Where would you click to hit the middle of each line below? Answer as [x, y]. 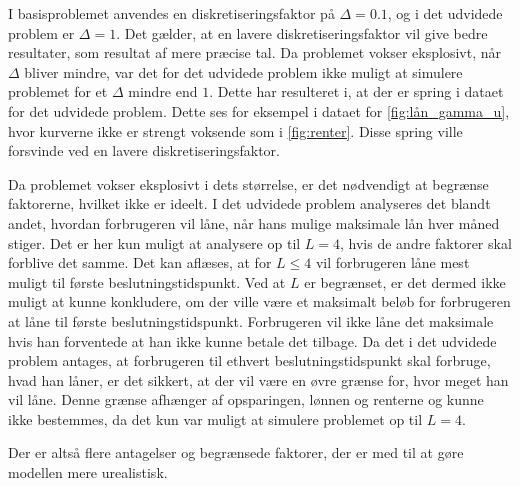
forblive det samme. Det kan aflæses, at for [140, 262]
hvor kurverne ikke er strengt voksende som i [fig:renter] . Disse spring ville [235, 130]
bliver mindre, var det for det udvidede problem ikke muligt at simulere [243, 71]
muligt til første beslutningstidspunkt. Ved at [147, 281]
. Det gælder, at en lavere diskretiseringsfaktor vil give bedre [302, 32]
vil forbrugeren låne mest [392, 262]
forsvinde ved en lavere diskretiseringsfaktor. [144, 150]
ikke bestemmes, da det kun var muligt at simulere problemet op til [215, 418]
